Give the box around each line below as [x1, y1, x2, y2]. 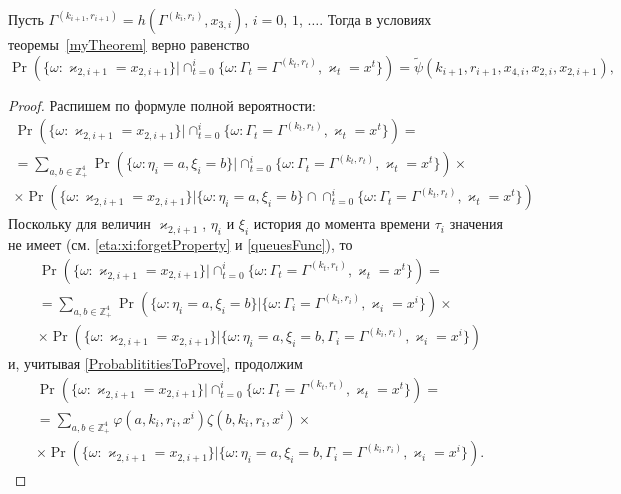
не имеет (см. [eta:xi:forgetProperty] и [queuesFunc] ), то [8, 234, 353, 255]
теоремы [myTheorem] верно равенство [8, 34, 250, 54]
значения [449, 213, 504, 234]
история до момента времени [253, 213, 431, 234]
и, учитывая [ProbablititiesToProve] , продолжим [8, 353, 303, 374]
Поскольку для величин [8, 213, 151, 234]
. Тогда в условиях [319, 9, 432, 29]
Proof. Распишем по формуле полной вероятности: [8, 94, 316, 115]
